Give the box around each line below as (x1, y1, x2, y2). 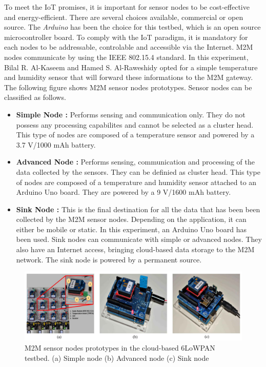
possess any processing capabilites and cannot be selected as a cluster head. (16, 119, 254, 130)
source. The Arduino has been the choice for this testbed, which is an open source (4, 22, 261, 32)
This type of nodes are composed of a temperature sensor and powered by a (16, 129, 255, 140)
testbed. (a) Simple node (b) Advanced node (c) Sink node (25, 352, 209, 363)
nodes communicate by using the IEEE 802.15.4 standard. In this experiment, (4, 51, 249, 62)
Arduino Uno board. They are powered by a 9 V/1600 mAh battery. (16, 187, 231, 197)
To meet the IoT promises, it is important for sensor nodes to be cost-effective (4, 2, 250, 12)
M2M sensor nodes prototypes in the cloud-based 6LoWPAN (25, 342, 215, 353)
